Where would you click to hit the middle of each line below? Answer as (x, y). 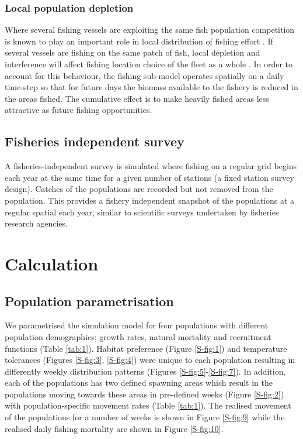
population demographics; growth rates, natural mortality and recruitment (138, 336)
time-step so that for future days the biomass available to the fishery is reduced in (151, 87)
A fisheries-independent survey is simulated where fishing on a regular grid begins (151, 166)
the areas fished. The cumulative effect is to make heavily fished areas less (137, 98)
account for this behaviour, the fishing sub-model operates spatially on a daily (144, 75)
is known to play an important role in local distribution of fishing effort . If (139, 41)
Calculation (52, 263)
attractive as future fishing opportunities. (79, 110)
